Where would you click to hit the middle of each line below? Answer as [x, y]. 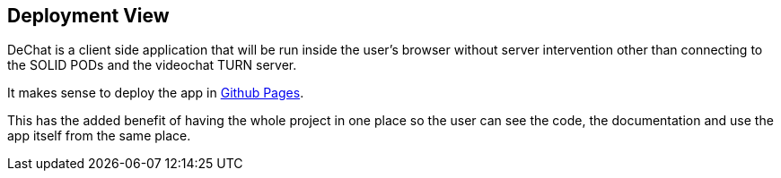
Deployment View [88, 16]
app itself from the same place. [99, 136]
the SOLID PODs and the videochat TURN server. [152, 65]
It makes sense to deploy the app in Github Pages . [156, 93]
